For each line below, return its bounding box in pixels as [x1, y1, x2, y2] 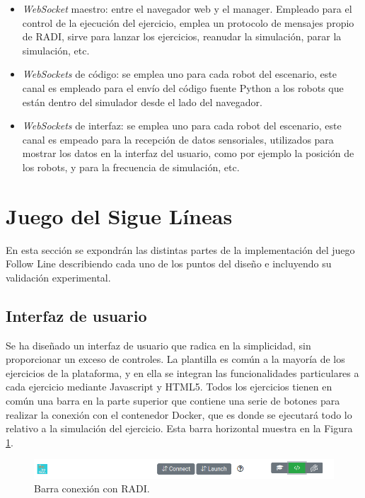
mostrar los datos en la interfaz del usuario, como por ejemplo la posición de [22, 146, 354, 161]
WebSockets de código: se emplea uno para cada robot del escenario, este [22, 66, 337, 81]
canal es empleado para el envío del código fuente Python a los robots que [22, 80, 344, 95]
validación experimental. [6, 270, 111, 284]
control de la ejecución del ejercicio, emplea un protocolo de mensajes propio [22, 15, 354, 30]
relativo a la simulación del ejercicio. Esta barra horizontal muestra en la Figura [6, 421, 353, 436]
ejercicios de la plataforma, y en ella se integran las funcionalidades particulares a [6, 365, 359, 380]
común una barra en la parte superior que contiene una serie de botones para [6, 393, 340, 408]
